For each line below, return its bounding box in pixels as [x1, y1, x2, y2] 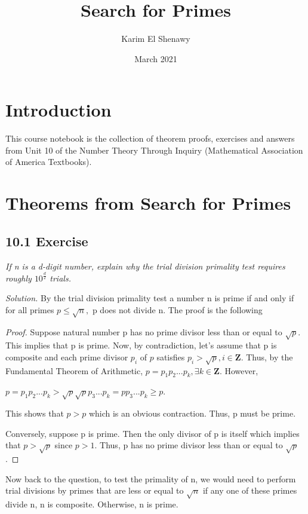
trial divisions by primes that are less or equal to [5, 484, 184, 497]
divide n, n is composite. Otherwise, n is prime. [5, 498, 178, 510]
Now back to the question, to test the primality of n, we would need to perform [5, 472, 296, 485]
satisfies [156, 350, 185, 363]
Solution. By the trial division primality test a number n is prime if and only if [5, 292, 294, 304]
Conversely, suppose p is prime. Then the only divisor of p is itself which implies [5, 427, 300, 439]
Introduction [5, 97, 112, 122]
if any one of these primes [202, 484, 297, 497]
